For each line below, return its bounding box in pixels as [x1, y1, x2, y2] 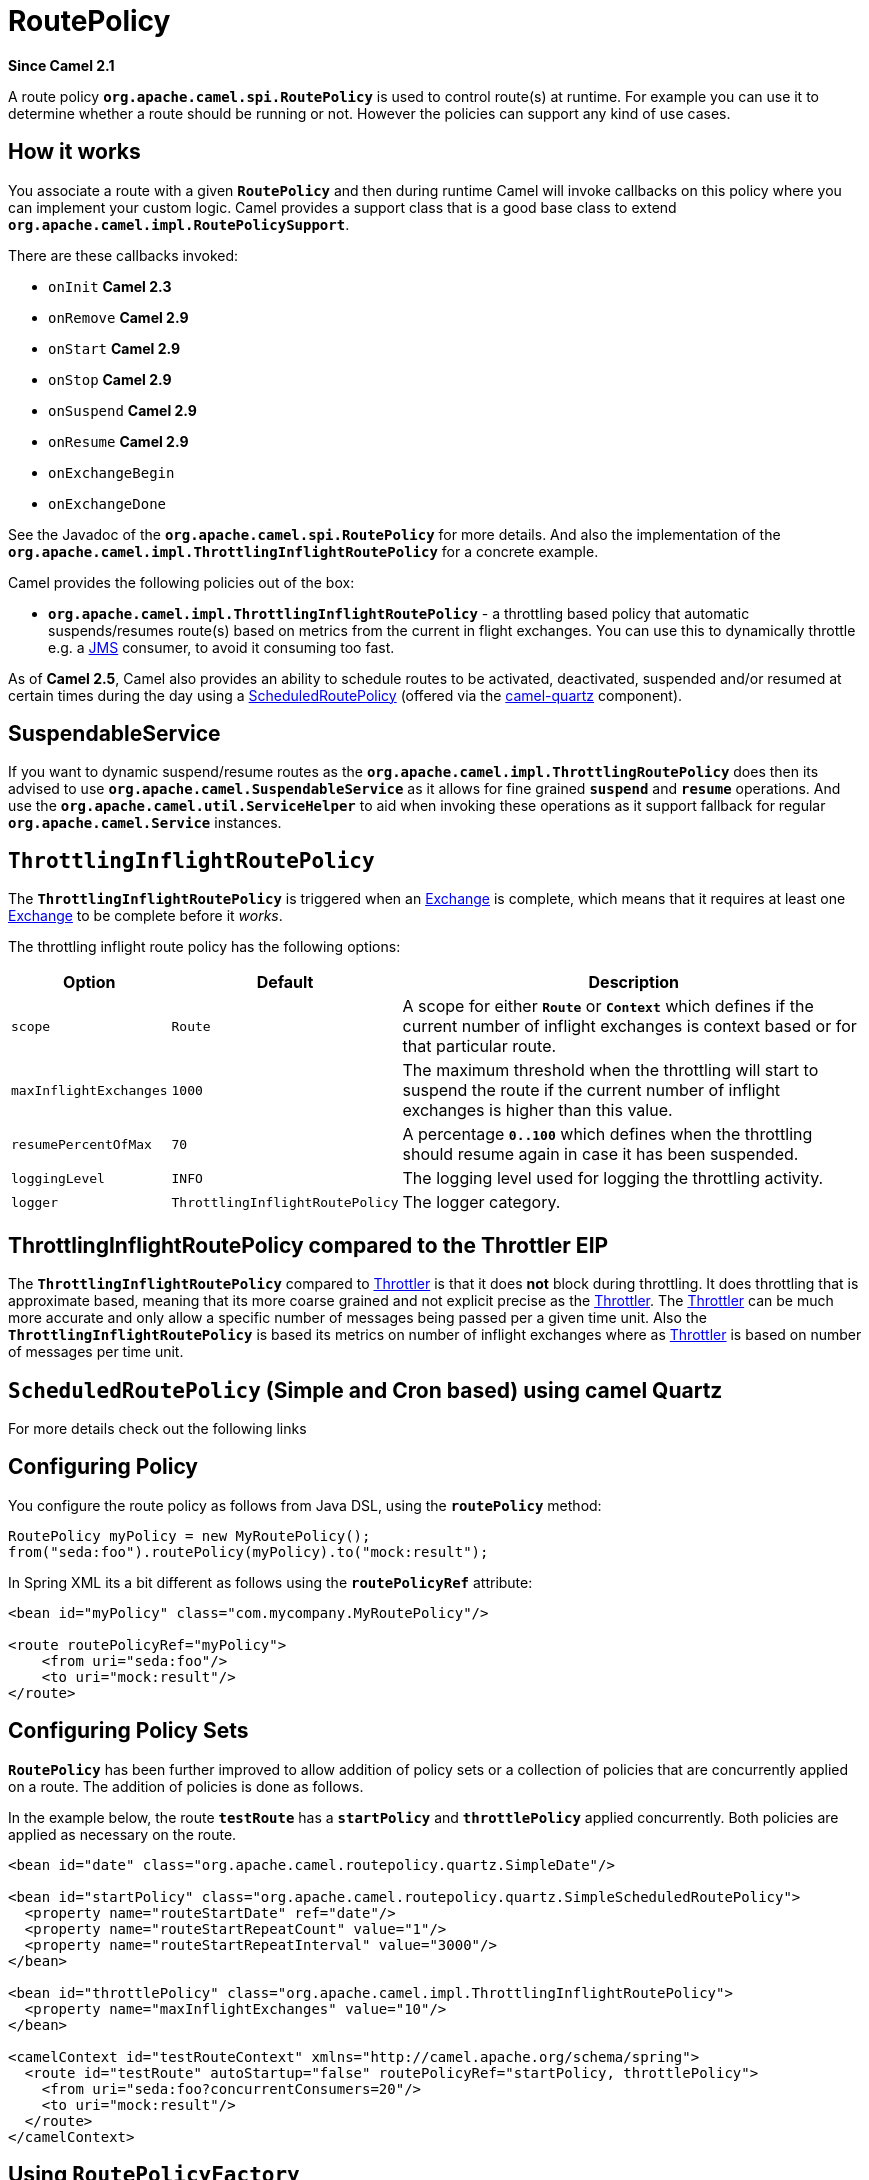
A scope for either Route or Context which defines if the [402, 996, 814, 1017]
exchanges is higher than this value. [402, 1100, 673, 1121]
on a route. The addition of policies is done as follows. [8, 1777, 364, 1795]
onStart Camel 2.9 [48, 339, 181, 357]
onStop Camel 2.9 [48, 370, 172, 388]
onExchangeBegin [48, 464, 175, 481]
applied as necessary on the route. [8, 1825, 237, 1843]
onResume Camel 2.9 [48, 432, 189, 450]
